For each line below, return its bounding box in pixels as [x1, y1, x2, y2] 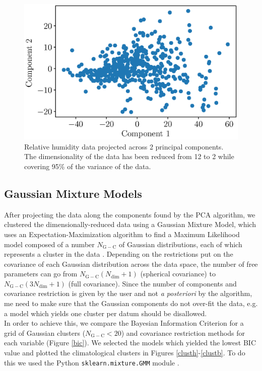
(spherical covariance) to [140, 268, 216, 279]
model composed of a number [4, 239, 95, 249]
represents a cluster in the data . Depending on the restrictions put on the [4, 249, 233, 259]
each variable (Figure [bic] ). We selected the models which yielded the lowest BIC [4, 337, 256, 348]
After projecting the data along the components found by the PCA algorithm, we [4, 209, 255, 219]
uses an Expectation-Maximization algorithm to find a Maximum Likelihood [4, 229, 240, 239]
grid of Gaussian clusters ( [4, 327, 86, 338]
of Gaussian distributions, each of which [118, 239, 242, 249]
